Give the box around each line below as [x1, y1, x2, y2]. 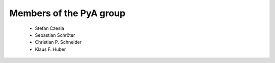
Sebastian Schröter [35, 32, 75, 38]
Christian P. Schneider [35, 39, 82, 45]
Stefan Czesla [35, 25, 65, 31]
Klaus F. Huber [35, 46, 66, 52]
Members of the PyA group [9, 8, 126, 19]
